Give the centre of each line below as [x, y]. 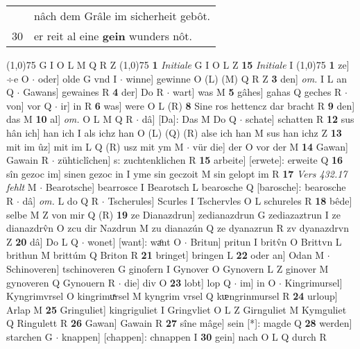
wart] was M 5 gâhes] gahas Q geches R [257, 92]
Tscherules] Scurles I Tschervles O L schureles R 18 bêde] [230, 200]
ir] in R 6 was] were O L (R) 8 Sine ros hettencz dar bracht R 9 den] [208, 105]
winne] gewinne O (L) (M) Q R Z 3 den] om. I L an [236, 78]
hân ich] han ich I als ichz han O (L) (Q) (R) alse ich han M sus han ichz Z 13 [174, 132]
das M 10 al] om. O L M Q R [70, 119]
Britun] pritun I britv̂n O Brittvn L [266, 241]
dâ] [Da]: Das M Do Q [189, 119]
